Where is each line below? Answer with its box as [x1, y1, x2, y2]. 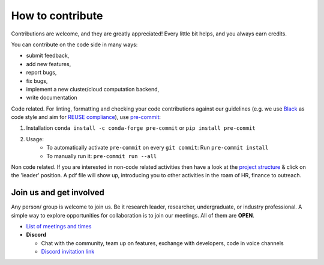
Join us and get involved [11, 187, 104, 198]
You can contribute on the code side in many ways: [11, 41, 138, 48]
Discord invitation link [41, 248, 95, 255]
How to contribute [11, 9, 103, 22]
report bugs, [26, 69, 57, 76]
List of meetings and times [26, 223, 92, 230]
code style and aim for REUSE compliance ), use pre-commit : [11, 114, 161, 121]
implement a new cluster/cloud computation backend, [26, 85, 160, 93]
